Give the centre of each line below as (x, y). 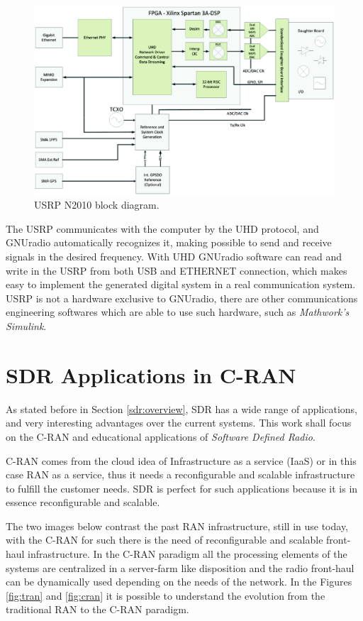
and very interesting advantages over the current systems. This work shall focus (179, 423)
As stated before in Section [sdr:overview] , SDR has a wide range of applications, (182, 408)
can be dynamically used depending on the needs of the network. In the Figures (179, 582)
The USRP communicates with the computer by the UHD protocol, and (162, 228)
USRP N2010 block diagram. (97, 205)
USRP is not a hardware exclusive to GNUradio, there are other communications (182, 298)
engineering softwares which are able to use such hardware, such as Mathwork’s (178, 312)
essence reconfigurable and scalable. (83, 502)
